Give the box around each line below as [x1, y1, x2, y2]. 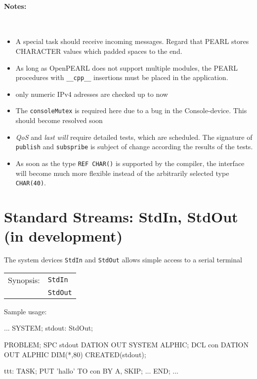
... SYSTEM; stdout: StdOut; [4, 323, 93, 333]
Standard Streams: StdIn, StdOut [4, 207, 238, 227]
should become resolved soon [15, 115, 103, 126]
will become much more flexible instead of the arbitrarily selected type [15, 168, 229, 178]
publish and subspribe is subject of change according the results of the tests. [15, 141, 253, 152]
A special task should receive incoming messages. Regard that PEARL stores [15, 36, 249, 46]
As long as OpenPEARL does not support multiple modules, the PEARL [15, 62, 238, 73]
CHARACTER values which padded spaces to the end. [15, 45, 182, 56]
